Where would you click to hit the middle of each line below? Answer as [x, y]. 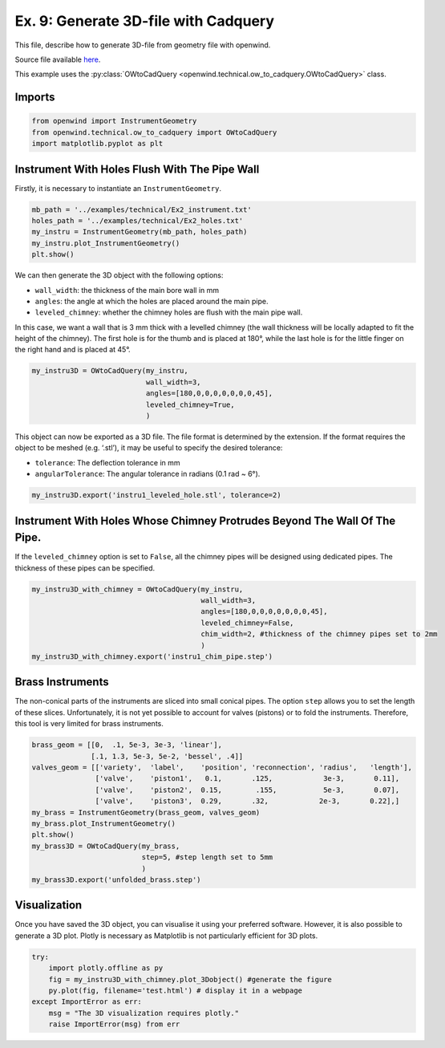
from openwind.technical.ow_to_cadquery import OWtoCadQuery [154, 132]
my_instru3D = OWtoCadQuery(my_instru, [110, 371]
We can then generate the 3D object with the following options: [119, 275]
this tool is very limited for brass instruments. [89, 724]
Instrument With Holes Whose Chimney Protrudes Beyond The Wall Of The [205, 520]
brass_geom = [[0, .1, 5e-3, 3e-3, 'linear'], [127, 745]
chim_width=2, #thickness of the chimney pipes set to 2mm [319, 634]
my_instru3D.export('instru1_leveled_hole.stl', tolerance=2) [156, 495]
